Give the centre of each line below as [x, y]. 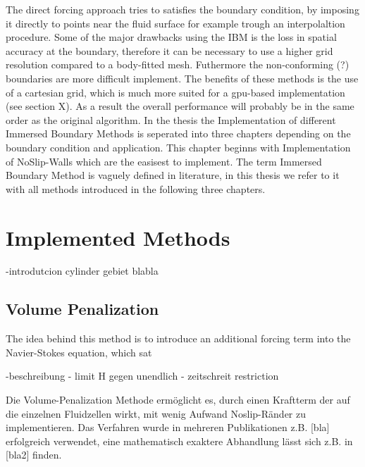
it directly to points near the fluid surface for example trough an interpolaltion [175, 23]
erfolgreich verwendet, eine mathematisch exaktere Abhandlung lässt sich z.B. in [179, 441]
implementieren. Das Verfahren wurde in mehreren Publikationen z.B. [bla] [168, 427]
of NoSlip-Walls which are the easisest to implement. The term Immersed [164, 161]
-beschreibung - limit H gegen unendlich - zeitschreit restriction [142, 376]
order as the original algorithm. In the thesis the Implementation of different [171, 119]
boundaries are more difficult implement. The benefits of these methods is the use [182, 78]
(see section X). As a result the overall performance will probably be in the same [180, 106]
